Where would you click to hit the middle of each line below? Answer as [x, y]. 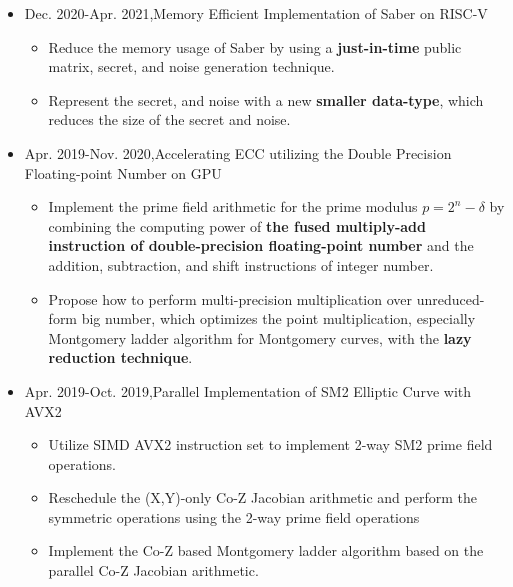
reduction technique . [120, 357]
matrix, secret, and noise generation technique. [191, 66]
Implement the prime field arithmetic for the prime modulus [233, 206]
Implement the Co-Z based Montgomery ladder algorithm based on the [266, 550]
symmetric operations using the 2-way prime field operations [234, 516]
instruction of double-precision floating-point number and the [261, 245]
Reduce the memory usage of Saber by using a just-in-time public [255, 46]
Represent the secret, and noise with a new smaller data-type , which [266, 99]
